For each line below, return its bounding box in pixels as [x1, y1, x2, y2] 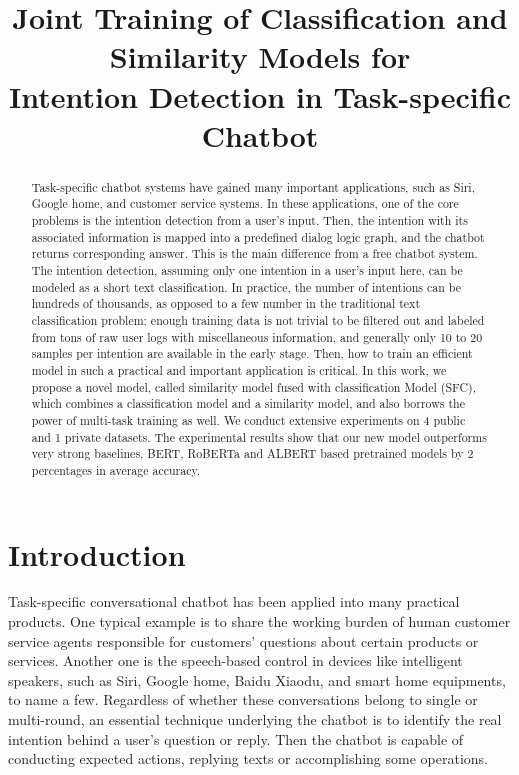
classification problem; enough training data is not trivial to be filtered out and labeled [31, 311, 485, 328]
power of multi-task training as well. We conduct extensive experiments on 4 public [31, 411, 466, 428]
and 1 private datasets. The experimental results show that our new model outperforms [31, 428, 487, 445]
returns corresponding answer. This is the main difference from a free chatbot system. [31, 245, 478, 262]
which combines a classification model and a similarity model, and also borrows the [31, 395, 465, 412]
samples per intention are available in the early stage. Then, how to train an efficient [31, 345, 473, 362]
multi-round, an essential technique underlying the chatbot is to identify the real [8, 709, 502, 730]
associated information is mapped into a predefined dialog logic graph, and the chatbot [31, 228, 485, 245]
